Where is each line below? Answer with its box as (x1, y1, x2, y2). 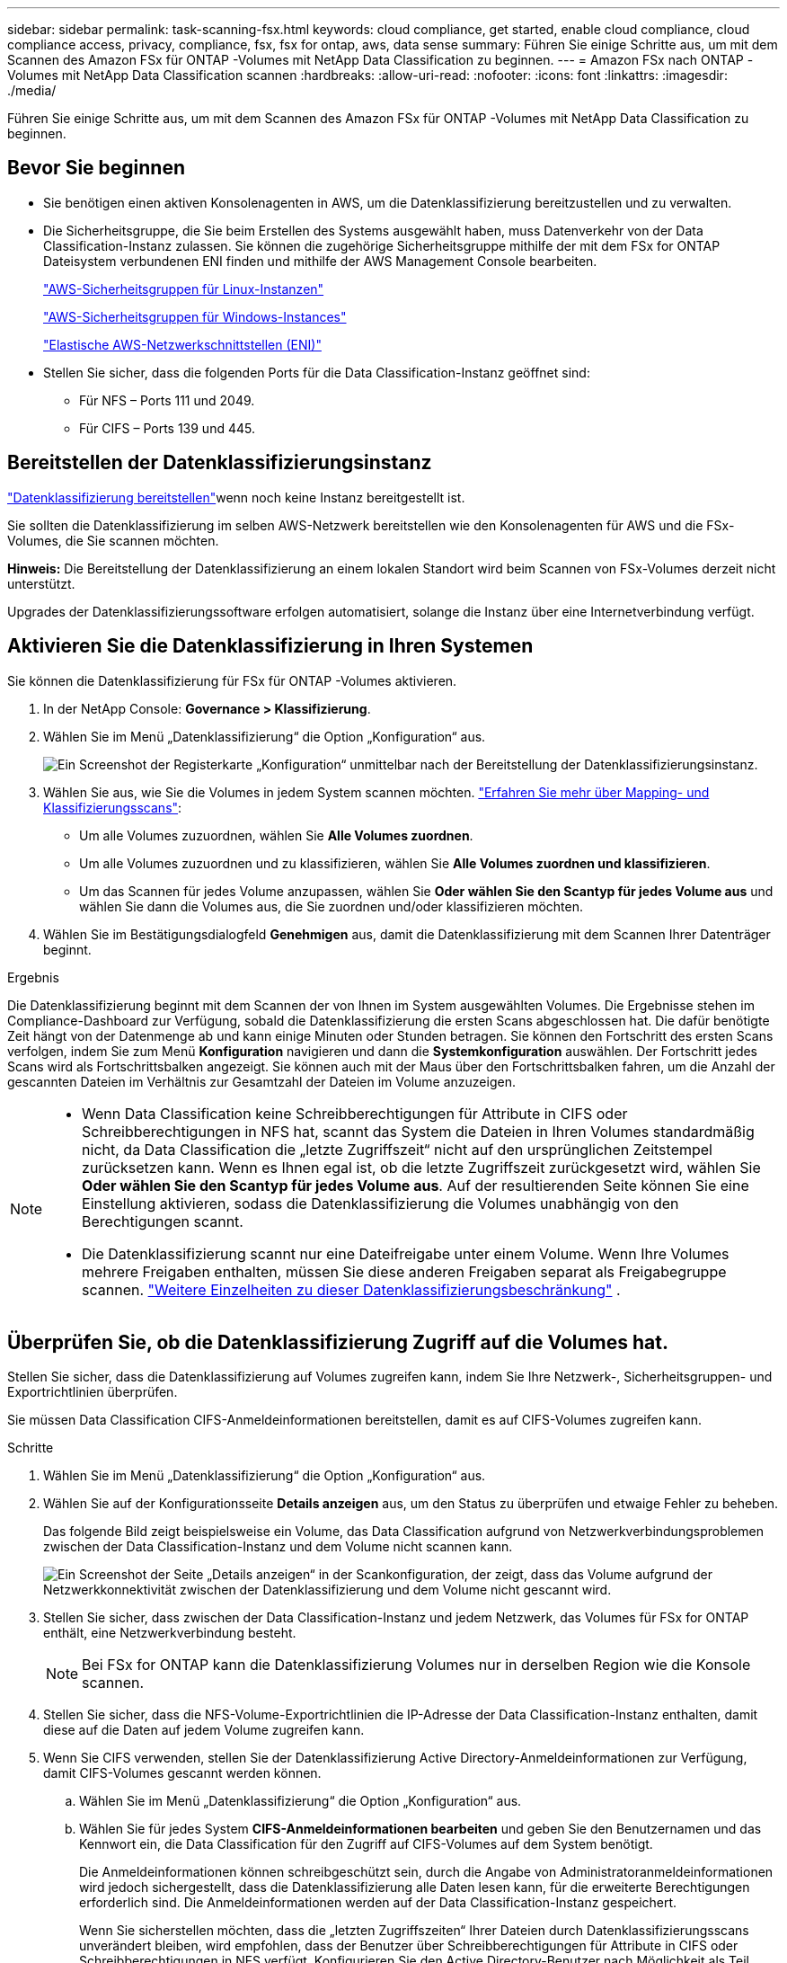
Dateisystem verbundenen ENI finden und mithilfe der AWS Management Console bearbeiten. (43, 253, 597, 269)
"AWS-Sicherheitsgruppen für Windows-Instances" (43, 308, 347, 324)
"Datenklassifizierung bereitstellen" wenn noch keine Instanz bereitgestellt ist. (7, 489, 465, 505)
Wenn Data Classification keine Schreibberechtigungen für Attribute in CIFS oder (82, 1104, 628, 1123)
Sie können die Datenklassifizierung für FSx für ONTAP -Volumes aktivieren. (7, 672, 457, 688)
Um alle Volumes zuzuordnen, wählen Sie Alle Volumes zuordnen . (79, 827, 473, 843)
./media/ (7, 83, 57, 98)
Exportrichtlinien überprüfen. (7, 1384, 178, 1400)
